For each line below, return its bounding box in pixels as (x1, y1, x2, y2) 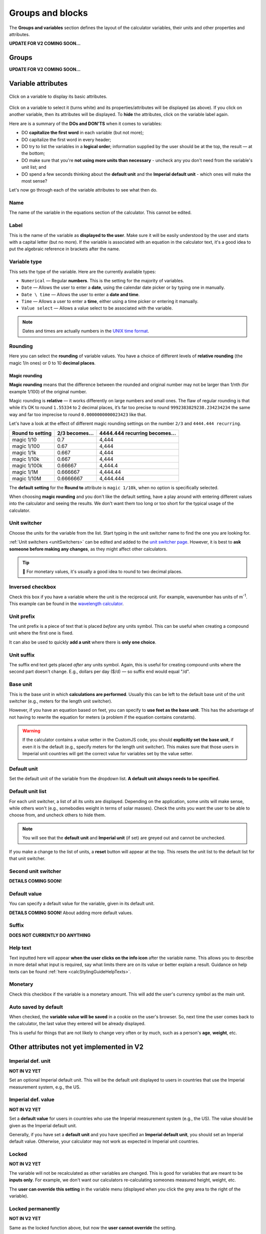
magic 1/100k (12, 462, 43, 469)
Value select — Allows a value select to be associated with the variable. (21, 305, 173, 311)
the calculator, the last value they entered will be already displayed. (9, 1021, 146, 1027)
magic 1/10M (12, 475, 41, 482)
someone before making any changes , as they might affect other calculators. (9, 546, 167, 552)
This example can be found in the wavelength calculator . (9, 600, 124, 607)
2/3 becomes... (57, 429, 94, 436)
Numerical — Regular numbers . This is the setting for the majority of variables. (21, 277, 184, 283)
